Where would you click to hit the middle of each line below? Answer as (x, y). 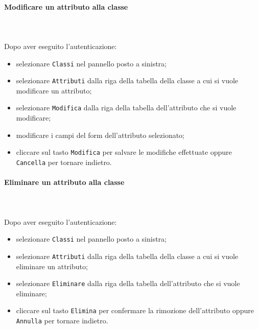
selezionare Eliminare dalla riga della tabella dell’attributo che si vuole (128, 283)
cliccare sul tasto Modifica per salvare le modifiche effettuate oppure (124, 152)
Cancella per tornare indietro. (64, 162)
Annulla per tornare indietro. (62, 321)
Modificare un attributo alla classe (66, 6)
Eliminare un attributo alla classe (64, 182)
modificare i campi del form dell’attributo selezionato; (100, 135)
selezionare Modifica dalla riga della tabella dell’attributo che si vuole (126, 108)
